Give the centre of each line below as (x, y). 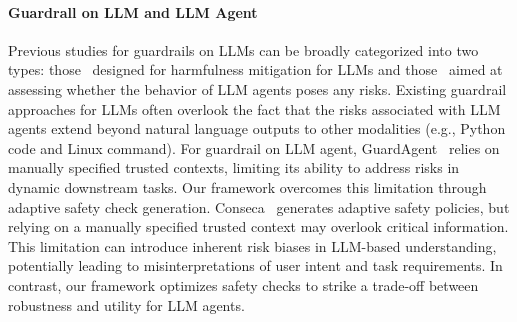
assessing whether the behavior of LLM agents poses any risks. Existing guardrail (257, 88)
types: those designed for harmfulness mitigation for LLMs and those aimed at (255, 69)
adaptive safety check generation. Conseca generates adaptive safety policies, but (259, 206)
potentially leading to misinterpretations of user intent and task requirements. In (255, 265)
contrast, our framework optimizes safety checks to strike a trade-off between (243, 284)
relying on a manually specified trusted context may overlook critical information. (258, 226)
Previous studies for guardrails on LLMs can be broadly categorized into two (243, 49)
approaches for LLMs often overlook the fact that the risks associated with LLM (254, 108)
